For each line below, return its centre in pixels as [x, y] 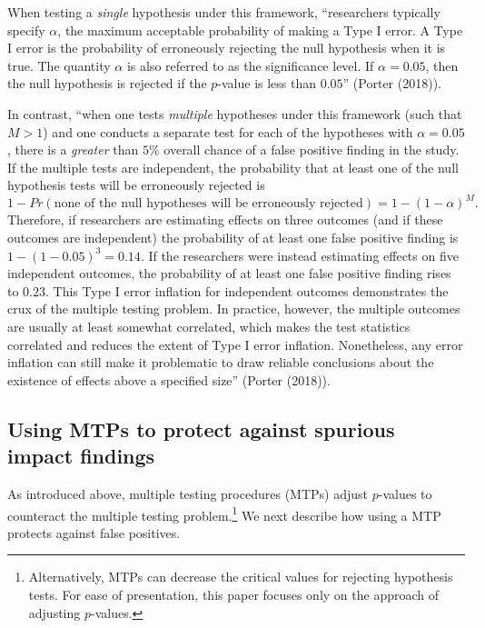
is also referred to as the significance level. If [250, 65]
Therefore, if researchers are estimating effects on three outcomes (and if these [225, 219]
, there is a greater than [73, 150]
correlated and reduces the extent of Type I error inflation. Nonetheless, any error [235, 344]
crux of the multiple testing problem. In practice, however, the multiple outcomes [234, 309]
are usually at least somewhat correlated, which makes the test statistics [209, 326]
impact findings [81, 456]
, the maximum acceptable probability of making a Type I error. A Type [260, 30]
